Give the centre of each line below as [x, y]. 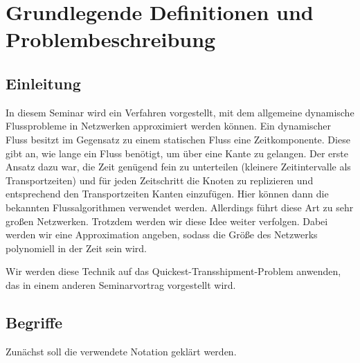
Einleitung [43, 83]
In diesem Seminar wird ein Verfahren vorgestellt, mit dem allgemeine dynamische [180, 112]
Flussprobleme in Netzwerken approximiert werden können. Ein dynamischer [168, 126]
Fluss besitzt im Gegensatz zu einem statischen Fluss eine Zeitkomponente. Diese [178, 139]
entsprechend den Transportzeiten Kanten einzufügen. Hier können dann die [167, 194]
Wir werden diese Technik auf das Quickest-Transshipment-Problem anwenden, [173, 271]
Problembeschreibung [111, 39]
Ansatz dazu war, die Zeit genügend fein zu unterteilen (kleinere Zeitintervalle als [178, 167]
